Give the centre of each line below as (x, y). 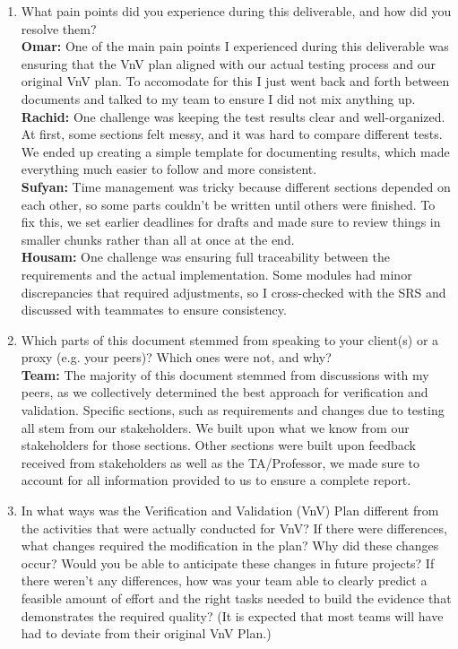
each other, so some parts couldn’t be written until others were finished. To (228, 204)
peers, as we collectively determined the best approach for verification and (225, 392)
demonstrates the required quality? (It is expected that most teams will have (232, 615)
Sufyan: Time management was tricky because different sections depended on (236, 186)
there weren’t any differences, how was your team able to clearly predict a (224, 580)
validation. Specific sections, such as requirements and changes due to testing (233, 410)
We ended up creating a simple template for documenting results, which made (235, 151)
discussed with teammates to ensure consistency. (154, 310)
